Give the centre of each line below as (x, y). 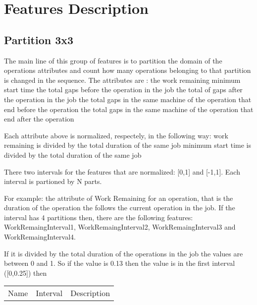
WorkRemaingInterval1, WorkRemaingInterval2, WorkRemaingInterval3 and (120, 227)
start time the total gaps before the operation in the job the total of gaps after (123, 90)
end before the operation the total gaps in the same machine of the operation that (129, 109)
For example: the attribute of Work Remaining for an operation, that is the (119, 198)
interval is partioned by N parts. (53, 181)
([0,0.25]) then (26, 273)
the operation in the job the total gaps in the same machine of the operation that (128, 99)
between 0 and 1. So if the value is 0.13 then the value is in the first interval (120, 263)
